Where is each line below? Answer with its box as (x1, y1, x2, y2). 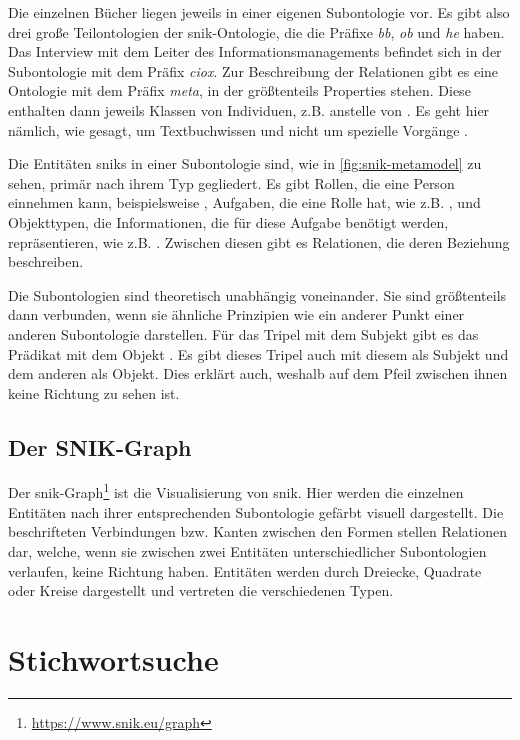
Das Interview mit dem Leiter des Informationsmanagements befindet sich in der (8, 41, 502, 62)
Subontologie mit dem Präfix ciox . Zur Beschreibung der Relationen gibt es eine (8, 60, 499, 81)
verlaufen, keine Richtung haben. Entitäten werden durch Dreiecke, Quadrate (8, 560, 482, 581)
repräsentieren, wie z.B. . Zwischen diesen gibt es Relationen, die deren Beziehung (8, 231, 510, 252)
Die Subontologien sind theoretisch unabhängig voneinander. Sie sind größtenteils (8, 284, 507, 305)
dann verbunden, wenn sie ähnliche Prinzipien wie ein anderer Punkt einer (8, 304, 465, 325)
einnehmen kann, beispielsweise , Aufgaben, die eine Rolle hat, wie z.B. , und (8, 192, 481, 213)
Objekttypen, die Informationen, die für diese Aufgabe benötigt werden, (8, 211, 449, 232)
